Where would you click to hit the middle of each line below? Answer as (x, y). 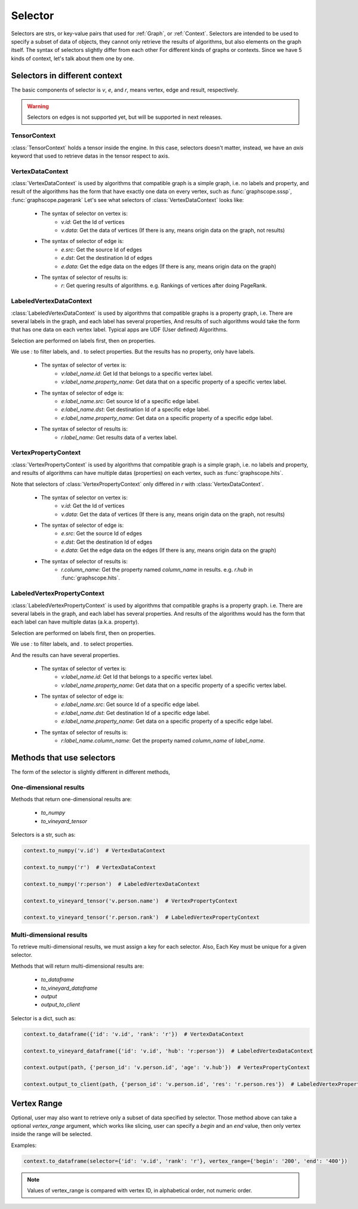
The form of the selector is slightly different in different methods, (90, 772)
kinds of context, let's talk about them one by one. (72, 58)
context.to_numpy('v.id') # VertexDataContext (94, 851)
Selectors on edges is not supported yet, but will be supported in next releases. (125, 117)
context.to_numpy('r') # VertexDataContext (90, 867)
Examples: (24, 1145)
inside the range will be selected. (52, 1134)
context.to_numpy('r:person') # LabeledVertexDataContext (112, 884)
